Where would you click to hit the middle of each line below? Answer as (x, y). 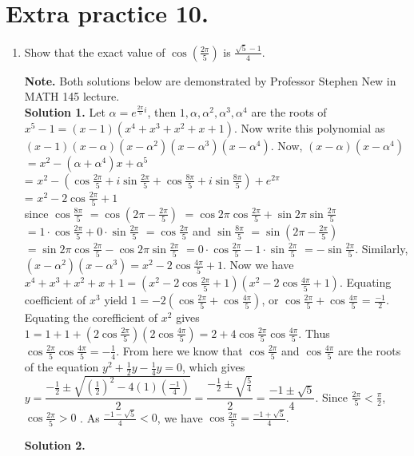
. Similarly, (382, 248)
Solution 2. (55, 444)
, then (162, 112)
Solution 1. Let (65, 112)
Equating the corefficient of (91, 317)
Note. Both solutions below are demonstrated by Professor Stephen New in (210, 80)
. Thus (314, 333)
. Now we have (258, 265)
